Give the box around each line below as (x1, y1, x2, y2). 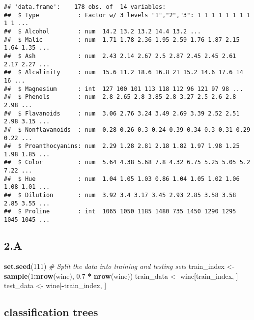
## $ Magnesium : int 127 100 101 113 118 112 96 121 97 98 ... (4, 85, 243, 92)
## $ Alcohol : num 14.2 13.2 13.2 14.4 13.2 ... (4, 28, 201, 35)
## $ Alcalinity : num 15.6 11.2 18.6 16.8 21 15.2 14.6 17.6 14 (4, 69, 243, 76)
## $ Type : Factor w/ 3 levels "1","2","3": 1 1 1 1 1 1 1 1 (4, 11, 251, 19)
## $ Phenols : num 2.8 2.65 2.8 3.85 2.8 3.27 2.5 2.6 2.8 (4, 93, 236, 101)
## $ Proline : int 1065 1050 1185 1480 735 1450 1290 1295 (4, 208, 236, 215)
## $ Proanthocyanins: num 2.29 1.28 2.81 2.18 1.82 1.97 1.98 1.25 (4, 143, 240, 150)
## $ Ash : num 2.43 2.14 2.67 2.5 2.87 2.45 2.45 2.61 (4, 52, 236, 59)
